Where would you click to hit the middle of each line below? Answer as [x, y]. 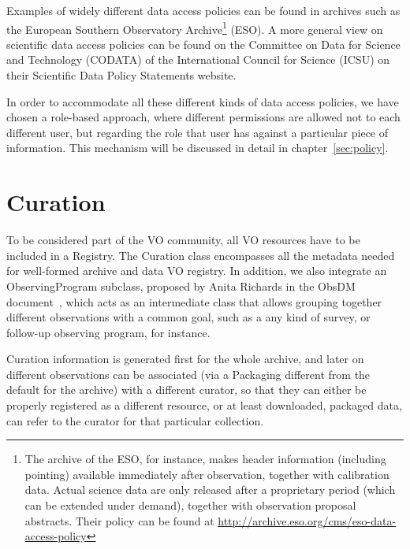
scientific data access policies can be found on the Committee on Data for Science [203, 44]
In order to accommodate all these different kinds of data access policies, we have [203, 101]
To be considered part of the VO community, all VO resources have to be [183, 240]
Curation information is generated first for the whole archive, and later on [185, 359]
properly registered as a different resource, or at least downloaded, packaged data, [204, 405]
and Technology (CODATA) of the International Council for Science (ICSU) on [198, 59]
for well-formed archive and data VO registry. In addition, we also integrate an [197, 271]
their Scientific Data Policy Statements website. [121, 75]
